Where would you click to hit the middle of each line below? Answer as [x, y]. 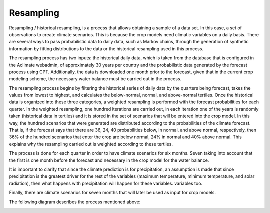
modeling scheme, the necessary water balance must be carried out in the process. [95, 79]
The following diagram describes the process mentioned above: [75, 202]
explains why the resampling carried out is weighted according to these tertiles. [91, 144]
